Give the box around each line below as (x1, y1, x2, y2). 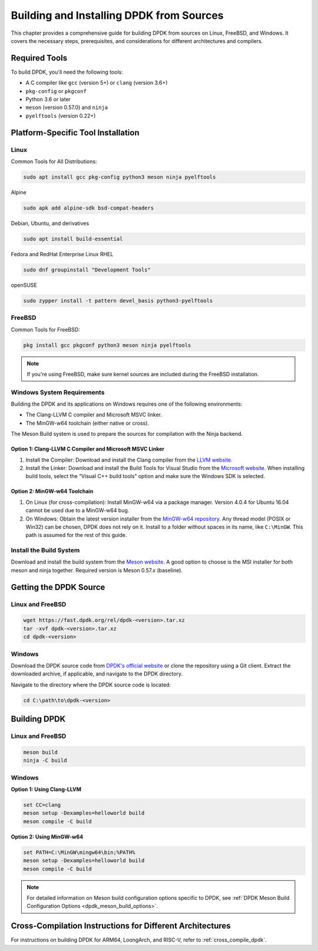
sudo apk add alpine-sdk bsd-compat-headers (23, 204, 154, 211)
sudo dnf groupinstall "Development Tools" (23, 266, 151, 273)
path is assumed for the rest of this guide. (25, 532, 127, 539)
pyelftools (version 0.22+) (25, 112, 96, 119)
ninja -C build (23, 757, 67, 764)
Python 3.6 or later (25, 96, 71, 103)
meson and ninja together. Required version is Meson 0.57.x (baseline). (11, 566, 183, 574)
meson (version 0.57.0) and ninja (25, 104, 108, 111)
